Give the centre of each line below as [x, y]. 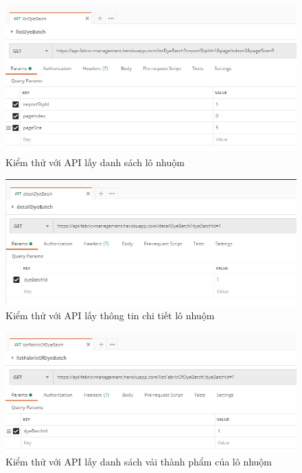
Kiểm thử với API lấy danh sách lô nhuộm [95, 162]
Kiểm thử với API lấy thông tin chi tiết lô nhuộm [110, 315]
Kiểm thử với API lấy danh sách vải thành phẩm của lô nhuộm [139, 462]
